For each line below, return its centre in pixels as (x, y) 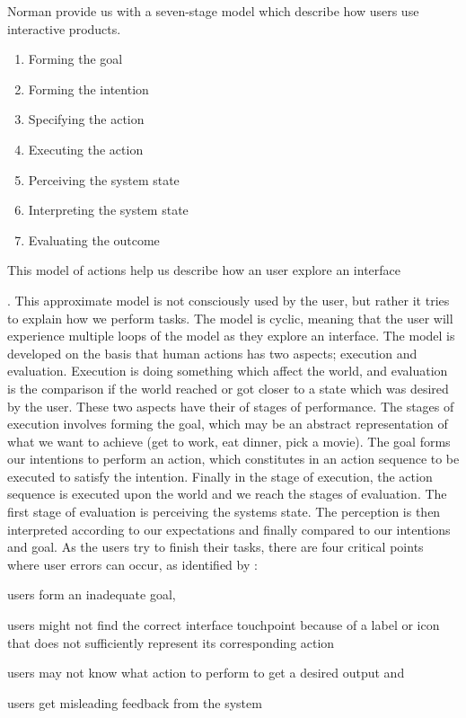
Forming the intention (88, 89)
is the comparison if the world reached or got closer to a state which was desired (228, 388)
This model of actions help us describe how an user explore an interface (204, 270)
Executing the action (86, 149)
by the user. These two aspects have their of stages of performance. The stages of (231, 406)
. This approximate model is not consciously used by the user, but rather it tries (229, 300)
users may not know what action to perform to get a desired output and (206, 673)
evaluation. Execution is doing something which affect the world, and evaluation (228, 371)
